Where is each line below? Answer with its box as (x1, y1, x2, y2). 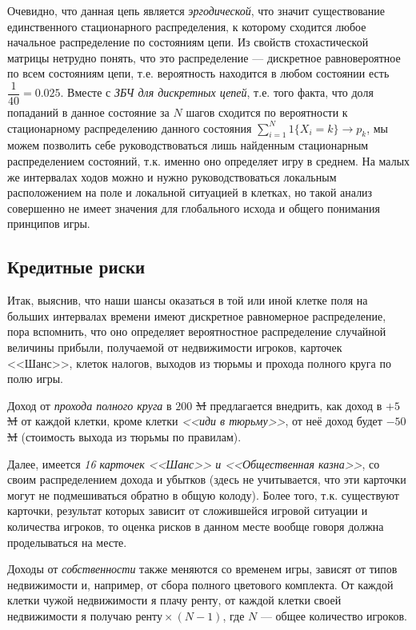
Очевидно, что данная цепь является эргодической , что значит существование (7, 2, 385, 18)
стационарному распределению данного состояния (7, 119, 252, 136)
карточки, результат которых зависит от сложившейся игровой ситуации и (7, 502, 368, 519)
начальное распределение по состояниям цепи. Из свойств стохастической (7, 34, 369, 50)
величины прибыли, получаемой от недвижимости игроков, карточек (7, 338, 342, 355)
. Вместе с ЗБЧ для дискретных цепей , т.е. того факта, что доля (60, 84, 374, 101)
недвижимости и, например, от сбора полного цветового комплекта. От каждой (7, 576, 394, 592)
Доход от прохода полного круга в (7, 397, 172, 413)
